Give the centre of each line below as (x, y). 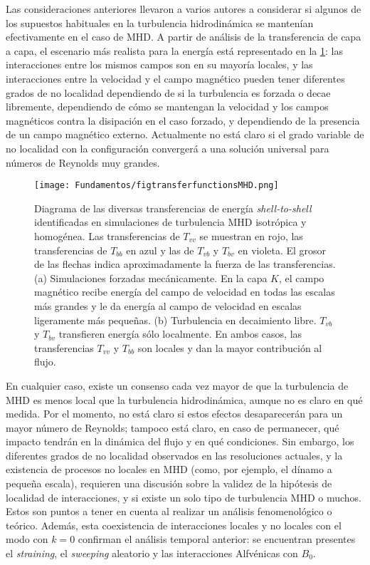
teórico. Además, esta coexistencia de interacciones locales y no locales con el (174, 525)
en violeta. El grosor (282, 250)
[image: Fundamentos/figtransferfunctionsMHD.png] (157, 186)
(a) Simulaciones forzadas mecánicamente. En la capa (151, 278)
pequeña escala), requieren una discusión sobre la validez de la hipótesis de (169, 483)
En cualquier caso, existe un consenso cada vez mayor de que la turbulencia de (177, 385)
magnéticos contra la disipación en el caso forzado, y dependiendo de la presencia (183, 120)
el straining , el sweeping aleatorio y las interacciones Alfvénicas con (152, 553)
